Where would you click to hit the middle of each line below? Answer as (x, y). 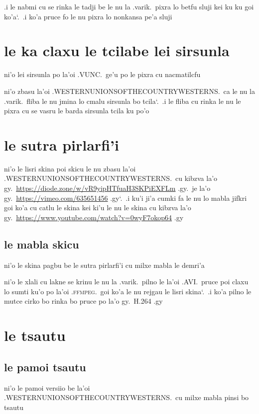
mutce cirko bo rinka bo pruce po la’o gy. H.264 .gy (83, 301)
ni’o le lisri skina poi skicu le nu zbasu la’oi (70, 168)
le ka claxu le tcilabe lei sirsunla (117, 50)
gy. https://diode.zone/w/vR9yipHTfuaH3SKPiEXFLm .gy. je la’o (107, 188)
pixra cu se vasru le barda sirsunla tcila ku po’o (77, 111)
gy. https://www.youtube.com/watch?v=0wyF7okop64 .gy (94, 217)
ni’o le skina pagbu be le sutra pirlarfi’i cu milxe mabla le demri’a (104, 265)
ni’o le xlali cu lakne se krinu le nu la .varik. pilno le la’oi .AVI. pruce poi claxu (126, 282)
